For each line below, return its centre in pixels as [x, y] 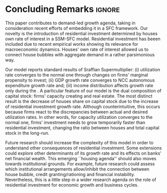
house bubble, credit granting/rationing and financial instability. [70, 174]
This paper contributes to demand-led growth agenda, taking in [70, 23]
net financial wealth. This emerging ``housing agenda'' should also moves [81, 158]
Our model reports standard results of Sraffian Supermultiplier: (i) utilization [83, 69]
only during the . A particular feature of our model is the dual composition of [83, 91]
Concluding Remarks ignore [63, 9]
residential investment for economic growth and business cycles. [72, 185]
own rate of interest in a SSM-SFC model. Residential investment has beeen [83, 39]
